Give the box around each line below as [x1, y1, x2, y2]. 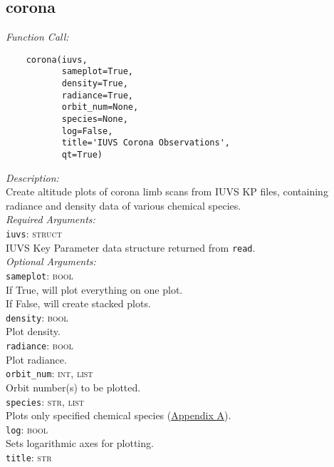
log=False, [61, 125, 113, 136]
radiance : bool [6, 338, 73, 353]
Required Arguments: [6, 212, 95, 227]
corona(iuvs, [26, 54, 88, 65]
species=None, [61, 114, 128, 125]
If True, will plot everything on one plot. [6, 282, 183, 297]
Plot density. [6, 324, 61, 339]
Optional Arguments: [6, 254, 96, 269]
